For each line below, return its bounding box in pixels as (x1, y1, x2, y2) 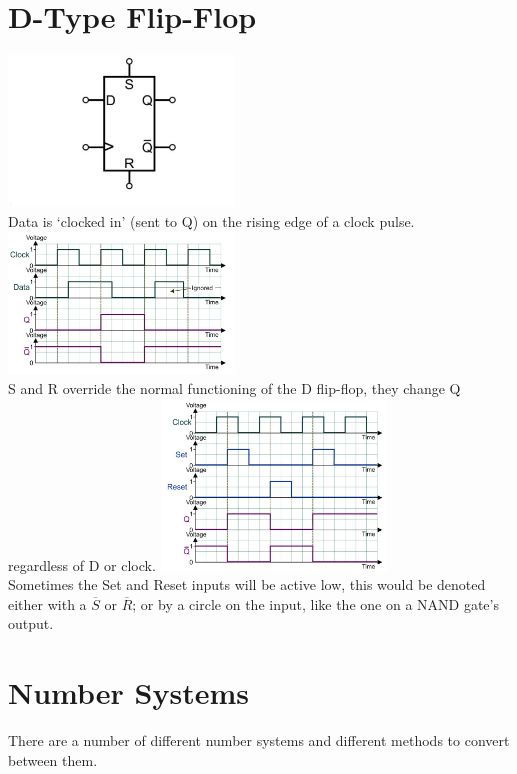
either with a (8, 593, 87, 614)
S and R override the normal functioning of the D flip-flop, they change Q (8, 378, 461, 398)
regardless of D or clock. (8, 554, 156, 575)
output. (8, 613, 54, 634)
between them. (8, 749, 98, 770)
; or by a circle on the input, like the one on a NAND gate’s (132, 593, 499, 614)
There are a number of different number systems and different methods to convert (8, 730, 510, 751)
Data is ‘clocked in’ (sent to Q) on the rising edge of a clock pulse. (8, 210, 415, 231)
